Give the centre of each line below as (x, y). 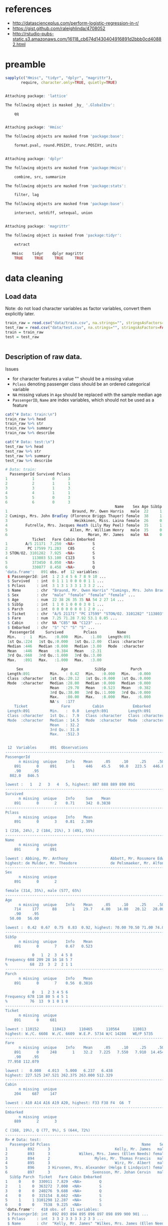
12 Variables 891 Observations (48, 748)
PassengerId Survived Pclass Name (68, 632)
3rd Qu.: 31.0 (64, 729)
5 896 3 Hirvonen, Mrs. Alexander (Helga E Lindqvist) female (86, 1168)
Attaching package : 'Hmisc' (34, 127)
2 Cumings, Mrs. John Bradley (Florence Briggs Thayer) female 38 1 (84, 516)
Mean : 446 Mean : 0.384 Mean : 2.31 (54, 651)
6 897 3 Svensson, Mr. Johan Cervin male (86, 1172)
